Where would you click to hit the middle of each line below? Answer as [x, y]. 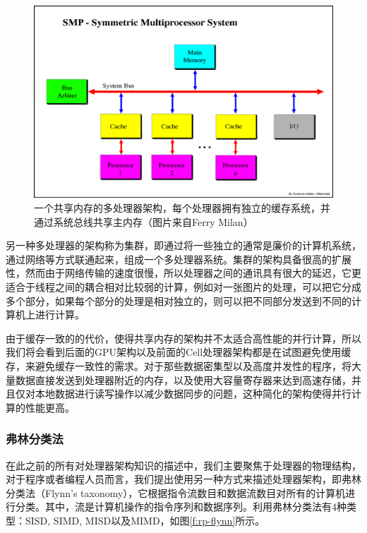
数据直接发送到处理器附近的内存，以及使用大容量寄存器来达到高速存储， [183, 379]
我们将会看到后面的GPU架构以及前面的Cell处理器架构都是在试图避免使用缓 [179, 352]
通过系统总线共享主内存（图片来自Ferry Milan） [144, 221]
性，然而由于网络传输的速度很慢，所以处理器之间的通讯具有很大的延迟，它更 [183, 273]
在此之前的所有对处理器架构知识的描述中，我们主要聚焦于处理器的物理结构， [183, 465]
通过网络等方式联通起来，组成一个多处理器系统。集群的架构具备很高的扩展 [179, 259]
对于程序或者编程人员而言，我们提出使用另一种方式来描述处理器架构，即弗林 [183, 479]
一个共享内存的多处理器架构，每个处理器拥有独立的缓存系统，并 [182, 208]
